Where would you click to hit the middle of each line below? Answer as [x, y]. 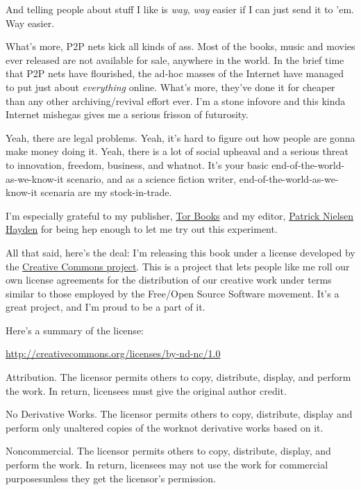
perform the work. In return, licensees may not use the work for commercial [167, 465]
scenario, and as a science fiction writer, [152, 178]
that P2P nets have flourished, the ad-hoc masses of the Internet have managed [175, 73]
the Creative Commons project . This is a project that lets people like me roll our [178, 266]
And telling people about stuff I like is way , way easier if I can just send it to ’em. [180, 9]
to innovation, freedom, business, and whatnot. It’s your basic [137, 164]
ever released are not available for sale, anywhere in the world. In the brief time [175, 59]
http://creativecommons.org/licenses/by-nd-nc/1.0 [113, 353]
